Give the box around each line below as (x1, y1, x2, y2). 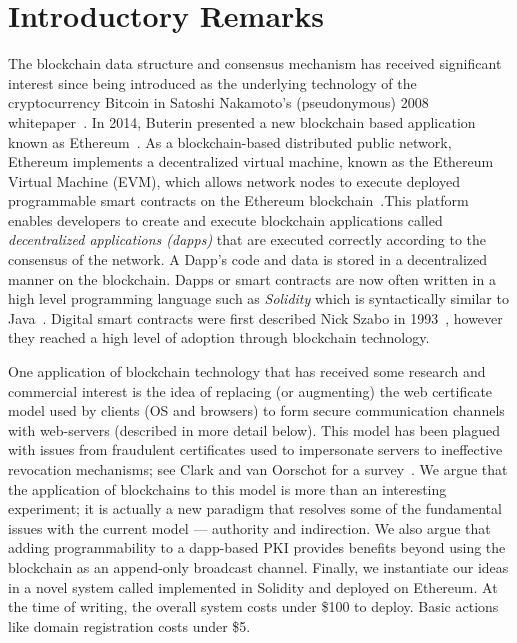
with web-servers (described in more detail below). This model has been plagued (8, 419, 501, 440)
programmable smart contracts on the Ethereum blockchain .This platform (8, 190, 469, 211)
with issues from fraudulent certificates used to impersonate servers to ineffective (8, 439, 503, 460)
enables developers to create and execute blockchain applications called (8, 209, 443, 230)
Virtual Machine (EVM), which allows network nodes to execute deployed (8, 170, 460, 191)
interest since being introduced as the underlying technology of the (8, 72, 417, 93)
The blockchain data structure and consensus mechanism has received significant (8, 53, 502, 74)
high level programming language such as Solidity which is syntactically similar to (8, 288, 509, 309)
